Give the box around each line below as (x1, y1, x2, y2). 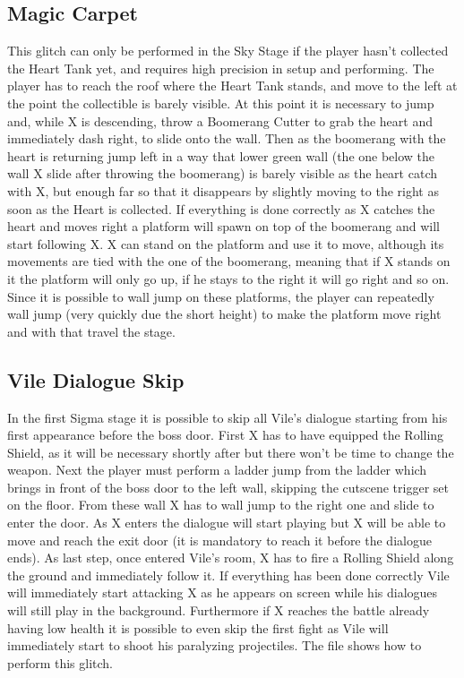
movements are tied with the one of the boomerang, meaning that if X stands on (7, 252, 451, 270)
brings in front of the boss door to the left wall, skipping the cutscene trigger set (7, 477, 449, 496)
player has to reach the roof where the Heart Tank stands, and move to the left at (7, 76, 458, 95)
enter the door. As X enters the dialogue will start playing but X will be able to (7, 513, 446, 532)
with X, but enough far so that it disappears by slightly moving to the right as (7, 181, 439, 200)
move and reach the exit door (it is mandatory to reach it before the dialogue (7, 530, 432, 549)
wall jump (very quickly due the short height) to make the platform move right (7, 305, 442, 323)
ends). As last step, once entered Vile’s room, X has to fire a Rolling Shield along (7, 548, 454, 567)
